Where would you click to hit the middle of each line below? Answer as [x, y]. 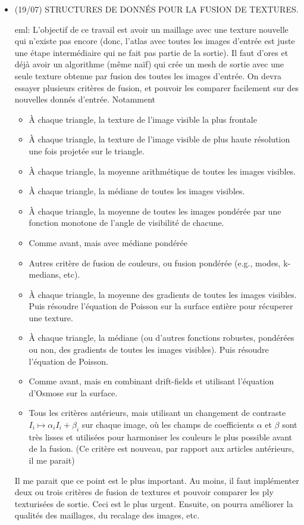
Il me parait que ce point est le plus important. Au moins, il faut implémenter [157, 480]
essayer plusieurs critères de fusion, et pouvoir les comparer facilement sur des [157, 87]
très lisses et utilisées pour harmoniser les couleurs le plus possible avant [161, 437]
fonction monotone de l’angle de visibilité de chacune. [126, 223]
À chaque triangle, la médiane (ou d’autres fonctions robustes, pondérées [162, 338]
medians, [45, 274]
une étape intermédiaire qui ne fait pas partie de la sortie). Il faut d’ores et [151, 52]
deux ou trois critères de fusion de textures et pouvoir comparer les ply [144, 492]
